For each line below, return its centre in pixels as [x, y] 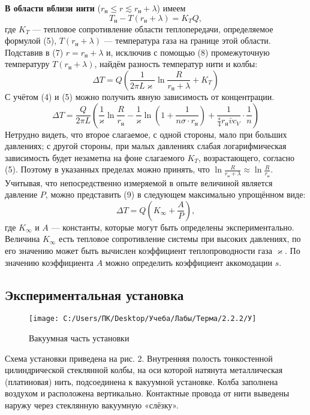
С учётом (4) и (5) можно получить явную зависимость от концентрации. [140, 96]
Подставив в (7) [34, 52]
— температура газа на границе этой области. [187, 40]
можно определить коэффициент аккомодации [189, 262]
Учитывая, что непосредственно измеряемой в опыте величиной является [139, 182]
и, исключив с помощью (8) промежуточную [188, 52]
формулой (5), [31, 40]
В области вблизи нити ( [53, 8]
